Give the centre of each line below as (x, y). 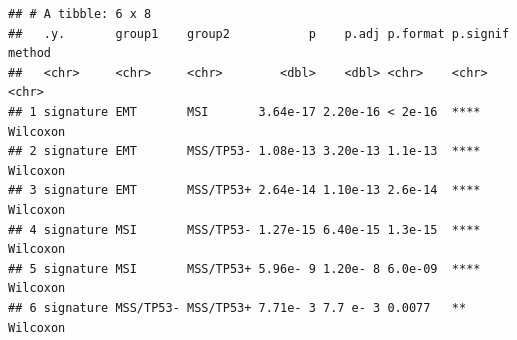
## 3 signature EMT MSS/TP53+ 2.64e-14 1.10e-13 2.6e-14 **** (244, 190)
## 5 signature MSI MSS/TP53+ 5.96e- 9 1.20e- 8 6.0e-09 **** (244, 268)
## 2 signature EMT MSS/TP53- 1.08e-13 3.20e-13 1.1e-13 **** (244, 151)
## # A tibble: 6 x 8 (80, 14)
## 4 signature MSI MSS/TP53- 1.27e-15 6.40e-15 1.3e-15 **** (244, 229)
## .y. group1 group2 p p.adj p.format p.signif (259, 33)
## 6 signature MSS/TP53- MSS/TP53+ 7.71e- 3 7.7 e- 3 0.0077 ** (237, 307)
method (29, 53)
